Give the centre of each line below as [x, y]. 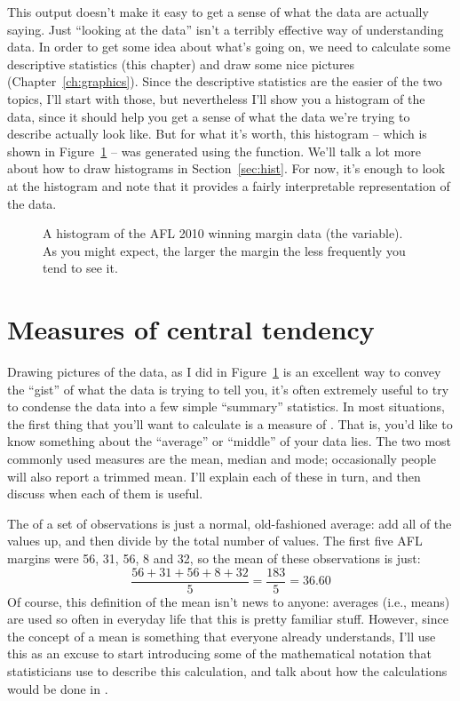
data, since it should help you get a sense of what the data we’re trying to [209, 116]
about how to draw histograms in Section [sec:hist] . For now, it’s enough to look [226, 168]
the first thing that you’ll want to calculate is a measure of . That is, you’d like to [230, 423]
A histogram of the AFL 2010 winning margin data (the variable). [223, 233]
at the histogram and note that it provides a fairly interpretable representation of [229, 185]
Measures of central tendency [191, 329]
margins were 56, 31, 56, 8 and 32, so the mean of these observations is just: [214, 558]
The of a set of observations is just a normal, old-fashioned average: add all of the [230, 523]
